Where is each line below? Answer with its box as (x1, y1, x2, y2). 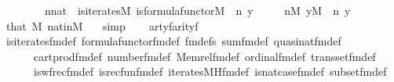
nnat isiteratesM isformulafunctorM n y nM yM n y (44, 2, 351, 18)
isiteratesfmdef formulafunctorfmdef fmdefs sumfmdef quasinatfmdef (5, 33, 341, 49)
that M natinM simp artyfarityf (5, 17, 199, 34)
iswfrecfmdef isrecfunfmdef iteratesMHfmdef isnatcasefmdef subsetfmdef (33, 63, 387, 80)
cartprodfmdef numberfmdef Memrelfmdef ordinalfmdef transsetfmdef (33, 48, 376, 64)
